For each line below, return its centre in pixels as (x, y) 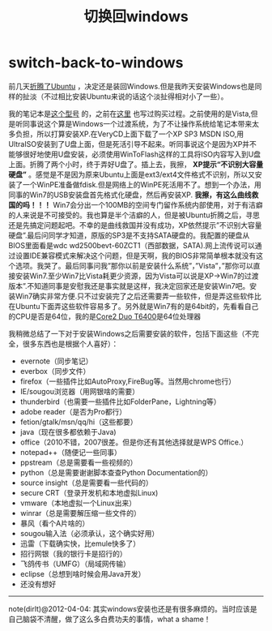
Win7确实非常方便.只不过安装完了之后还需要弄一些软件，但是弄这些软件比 (138, 296)
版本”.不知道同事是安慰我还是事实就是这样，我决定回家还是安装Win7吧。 (129, 285)
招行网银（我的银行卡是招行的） (73, 553)
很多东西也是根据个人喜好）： (70, 343)
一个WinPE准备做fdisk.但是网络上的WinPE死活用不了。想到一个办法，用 (142, 184)
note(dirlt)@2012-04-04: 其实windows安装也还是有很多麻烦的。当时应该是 (133, 608)
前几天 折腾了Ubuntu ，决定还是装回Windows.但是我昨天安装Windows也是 (132, 86)
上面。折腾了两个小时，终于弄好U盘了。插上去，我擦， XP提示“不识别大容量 (136, 164)
